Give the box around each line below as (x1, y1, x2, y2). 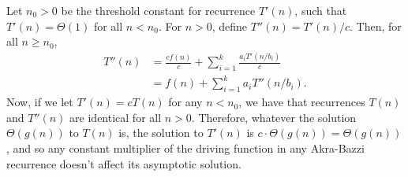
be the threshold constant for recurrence (61, 2, 256, 18)
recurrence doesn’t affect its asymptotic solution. (6, 155, 241, 171)
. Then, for (350, 17, 402, 34)
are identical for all (69, 109, 162, 125)
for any (168, 94, 203, 110)
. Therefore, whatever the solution (191, 109, 357, 125)
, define (211, 17, 248, 34)
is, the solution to (118, 124, 204, 141)
